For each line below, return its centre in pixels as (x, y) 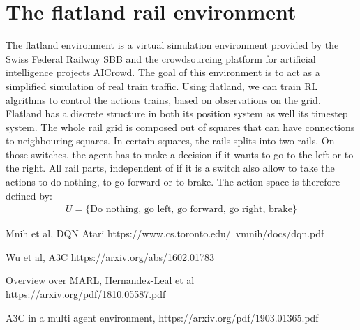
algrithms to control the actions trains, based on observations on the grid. (163, 99)
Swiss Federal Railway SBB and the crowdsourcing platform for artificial (161, 58)
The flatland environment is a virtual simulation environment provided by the (172, 45)
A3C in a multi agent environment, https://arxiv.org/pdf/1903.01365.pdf (162, 317)
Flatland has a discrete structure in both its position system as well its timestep (177, 113)
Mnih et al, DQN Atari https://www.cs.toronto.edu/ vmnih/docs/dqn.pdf (165, 233)
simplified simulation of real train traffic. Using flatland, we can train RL (162, 85)
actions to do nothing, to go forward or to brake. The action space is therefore (173, 182)
